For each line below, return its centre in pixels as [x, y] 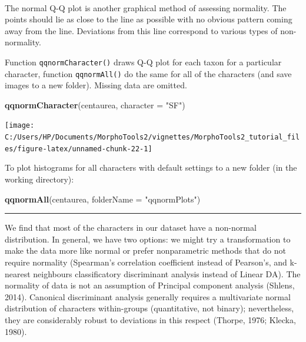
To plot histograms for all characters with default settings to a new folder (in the [151, 167]
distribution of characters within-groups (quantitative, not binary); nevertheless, [149, 308]
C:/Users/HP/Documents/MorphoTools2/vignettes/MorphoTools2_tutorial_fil [152, 137]
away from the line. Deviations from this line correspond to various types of [141, 30]
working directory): [39, 179]
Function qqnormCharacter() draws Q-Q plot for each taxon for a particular [143, 62]
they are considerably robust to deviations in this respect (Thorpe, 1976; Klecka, [150, 319]
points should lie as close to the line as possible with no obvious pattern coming [149, 19]
